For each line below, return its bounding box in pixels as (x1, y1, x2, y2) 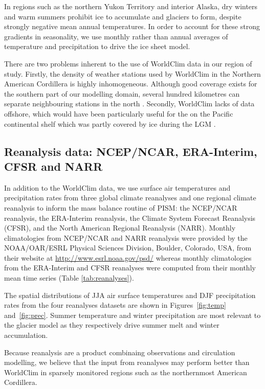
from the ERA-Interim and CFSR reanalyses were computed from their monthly (4, 262, 256, 273)
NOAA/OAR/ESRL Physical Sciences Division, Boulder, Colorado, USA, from (4, 242, 252, 253)
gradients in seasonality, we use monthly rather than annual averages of (4, 31, 228, 41)
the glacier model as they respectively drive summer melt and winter (4, 319, 219, 330)
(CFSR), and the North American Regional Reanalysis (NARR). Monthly (4, 222, 236, 233)
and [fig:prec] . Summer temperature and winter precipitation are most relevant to (4, 309, 261, 320)
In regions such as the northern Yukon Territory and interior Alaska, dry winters (4, 1, 258, 11)
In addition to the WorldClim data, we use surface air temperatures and (4, 182, 231, 193)
